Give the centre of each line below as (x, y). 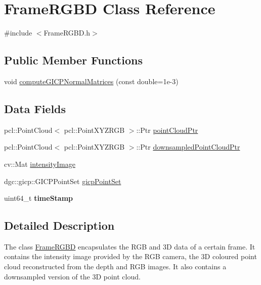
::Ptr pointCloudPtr (167, 130)
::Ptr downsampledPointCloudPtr (188, 147)
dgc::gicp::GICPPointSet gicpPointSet (63, 181)
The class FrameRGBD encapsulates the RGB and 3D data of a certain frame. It (130, 246)
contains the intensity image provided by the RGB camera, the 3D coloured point (130, 256)
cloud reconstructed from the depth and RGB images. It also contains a (115, 266)
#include (18, 33)
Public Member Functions (73, 60)
